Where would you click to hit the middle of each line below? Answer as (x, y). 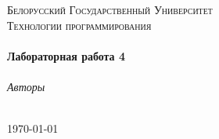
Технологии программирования (79, 25)
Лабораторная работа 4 (66, 55)
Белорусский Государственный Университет (110, 9)
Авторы (26, 86)
